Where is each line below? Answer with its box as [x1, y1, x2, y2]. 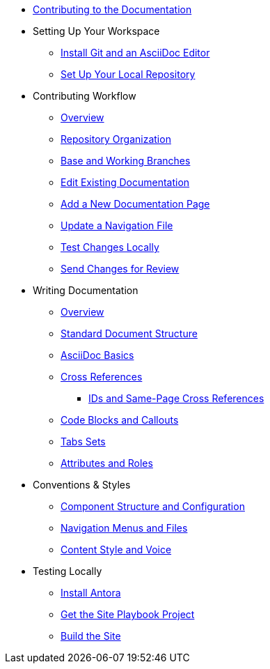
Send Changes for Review [61, 263, 180, 275]
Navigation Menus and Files [61, 522, 188, 534]
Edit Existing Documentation [61, 176, 190, 188]
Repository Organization [61, 133, 171, 145]
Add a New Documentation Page [61, 198, 210, 210]
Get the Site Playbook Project [61, 608, 195, 620]
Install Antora [61, 587, 121, 599]
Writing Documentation [33, 284, 138, 296]
